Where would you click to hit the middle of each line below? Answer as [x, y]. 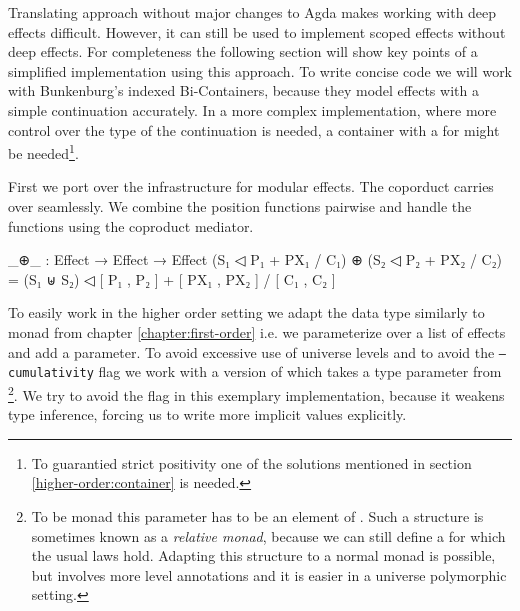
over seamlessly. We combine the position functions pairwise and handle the [240, 206]
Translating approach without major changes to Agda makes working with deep [252, 12]
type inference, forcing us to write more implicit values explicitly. [207, 414]
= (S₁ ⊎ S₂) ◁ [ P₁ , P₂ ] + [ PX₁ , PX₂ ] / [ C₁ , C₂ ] [172, 278]
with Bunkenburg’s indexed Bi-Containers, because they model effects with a [243, 90]
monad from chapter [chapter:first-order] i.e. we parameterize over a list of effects [257, 331]
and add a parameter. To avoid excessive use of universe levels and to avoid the [251, 351]
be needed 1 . [43, 151]
